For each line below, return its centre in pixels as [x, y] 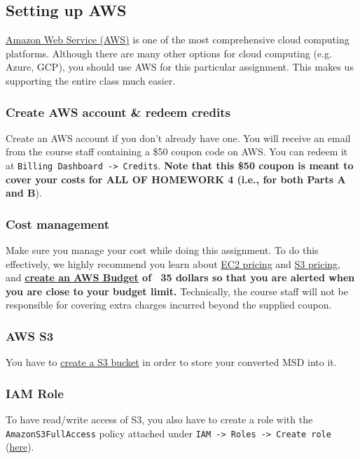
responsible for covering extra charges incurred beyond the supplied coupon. [169, 305]
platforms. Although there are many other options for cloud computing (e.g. [169, 53]
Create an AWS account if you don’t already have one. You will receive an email [178, 137]
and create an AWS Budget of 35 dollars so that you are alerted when [180, 277]
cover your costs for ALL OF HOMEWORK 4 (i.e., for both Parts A [176, 179]
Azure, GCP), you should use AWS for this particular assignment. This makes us [180, 67]
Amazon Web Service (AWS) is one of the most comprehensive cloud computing [178, 40]
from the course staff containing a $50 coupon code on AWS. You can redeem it [177, 151]
